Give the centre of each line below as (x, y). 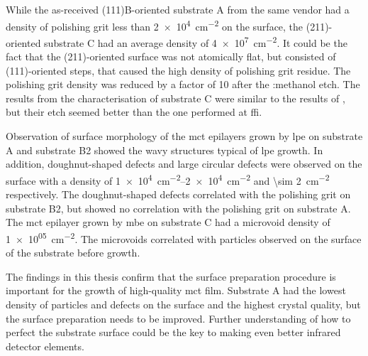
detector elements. (45, 346)
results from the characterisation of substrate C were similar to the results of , (175, 98)
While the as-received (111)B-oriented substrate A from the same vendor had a (178, 9)
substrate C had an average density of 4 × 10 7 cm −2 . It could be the (196, 41)
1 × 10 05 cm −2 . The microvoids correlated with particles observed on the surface (184, 237)
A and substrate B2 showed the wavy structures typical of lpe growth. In (165, 150)
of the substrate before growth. (73, 253)
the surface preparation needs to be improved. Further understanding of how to (178, 318)
